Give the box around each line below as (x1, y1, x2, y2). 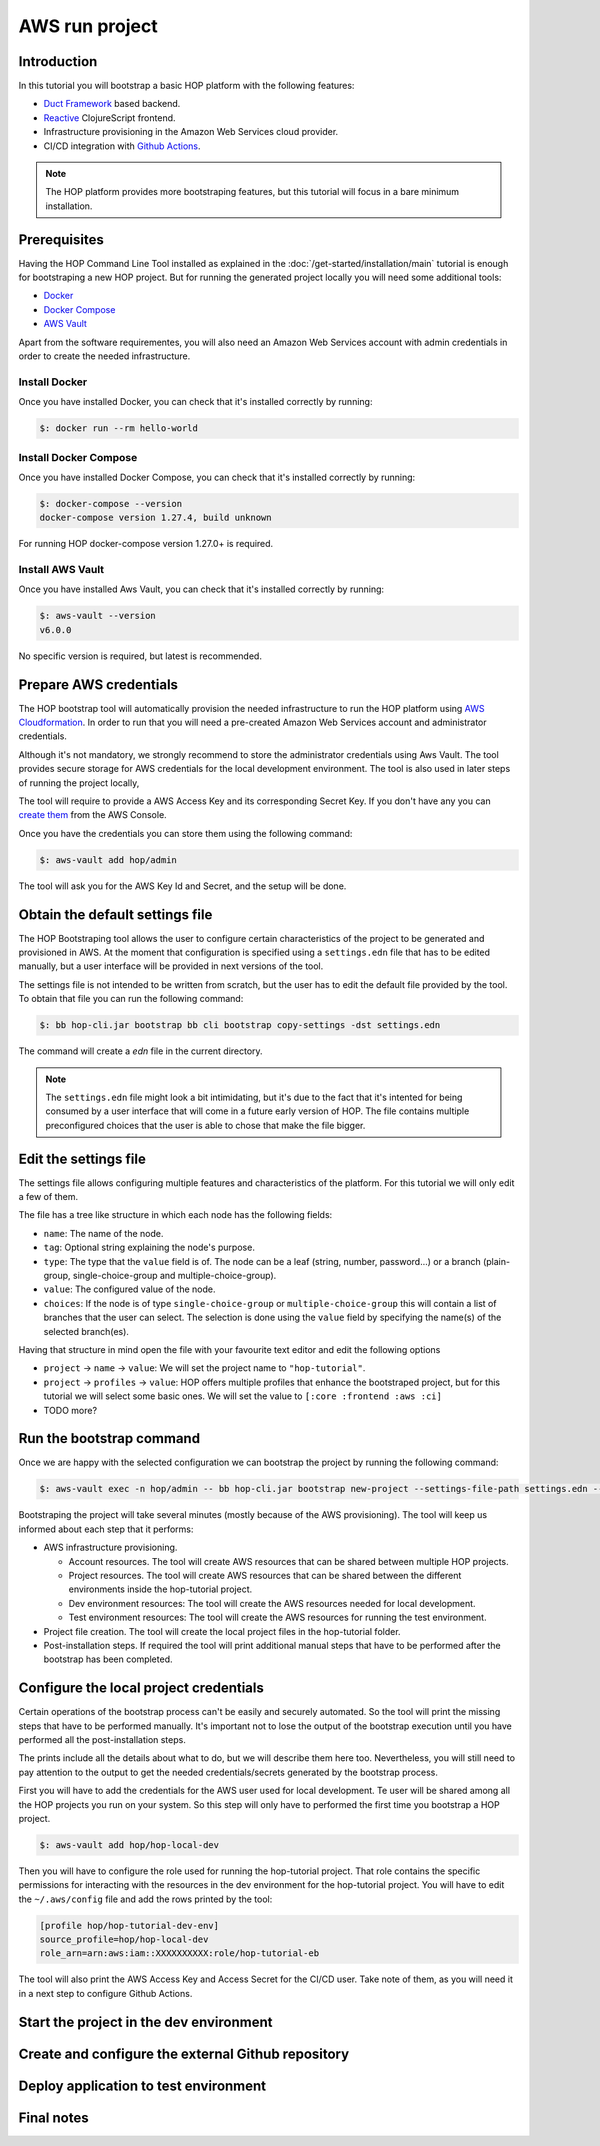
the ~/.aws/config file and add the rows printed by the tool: (18, 1893, 273, 1905)
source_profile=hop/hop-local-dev (39, 1934, 209, 1945)
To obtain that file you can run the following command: (18, 993, 244, 1005)
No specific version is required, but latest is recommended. (18, 650, 262, 662)
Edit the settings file (18, 1150, 147, 1167)
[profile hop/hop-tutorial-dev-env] (39, 1920, 220, 1931)
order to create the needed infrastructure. (18, 350, 191, 362)
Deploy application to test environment (18, 2077, 267, 2094)
